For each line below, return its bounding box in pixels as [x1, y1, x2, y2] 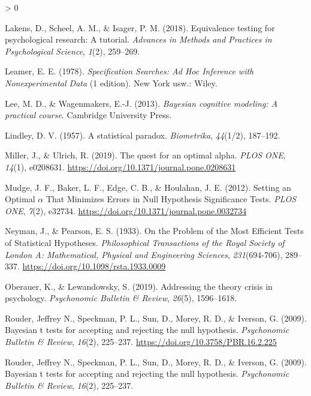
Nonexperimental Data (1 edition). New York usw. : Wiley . [5, 76, 218, 89]
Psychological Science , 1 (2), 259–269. [5, 44, 140, 57]
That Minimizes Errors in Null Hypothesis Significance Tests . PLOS [46, 193, 297, 205]
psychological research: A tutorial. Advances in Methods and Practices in [5, 33, 272, 46]
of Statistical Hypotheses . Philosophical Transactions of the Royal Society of [5, 236, 285, 248]
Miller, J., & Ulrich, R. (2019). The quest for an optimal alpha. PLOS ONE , [5, 149, 286, 161]
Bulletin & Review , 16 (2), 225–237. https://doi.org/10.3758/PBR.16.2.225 [5, 335, 277, 348]
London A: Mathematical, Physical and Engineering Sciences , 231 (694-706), [5, 248, 283, 260]
